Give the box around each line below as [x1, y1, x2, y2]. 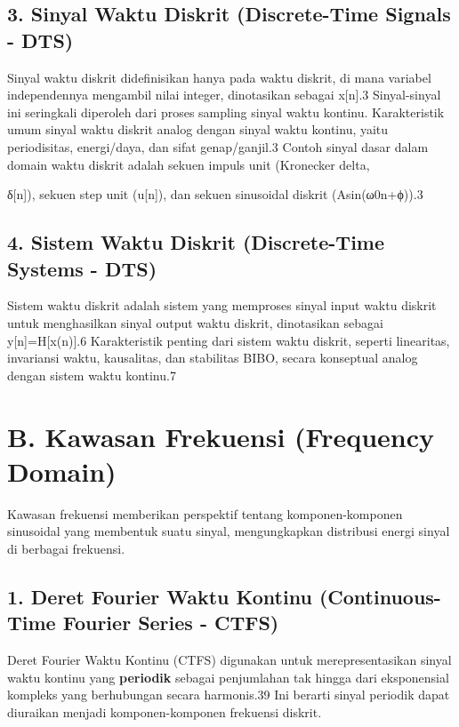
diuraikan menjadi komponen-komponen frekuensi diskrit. [7, 702, 322, 721]
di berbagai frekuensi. [7, 539, 125, 557]
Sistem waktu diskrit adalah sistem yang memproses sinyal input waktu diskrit [7, 296, 437, 315]
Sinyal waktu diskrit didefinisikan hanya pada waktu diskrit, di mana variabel [7, 68, 431, 86]
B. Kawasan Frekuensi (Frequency [7, 418, 435, 454]
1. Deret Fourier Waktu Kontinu [7, 582, 312, 610]
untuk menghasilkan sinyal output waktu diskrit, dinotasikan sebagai [7, 313, 383, 332]
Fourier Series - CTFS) [62, 609, 279, 636]
